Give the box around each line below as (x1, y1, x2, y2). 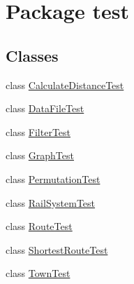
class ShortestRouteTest (6, 242, 108, 257)
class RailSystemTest (6, 195, 96, 210)
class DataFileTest (6, 101, 84, 116)
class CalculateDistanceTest (6, 77, 124, 92)
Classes (6, 44, 59, 66)
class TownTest (6, 266, 70, 280)
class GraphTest (6, 148, 74, 163)
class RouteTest (6, 219, 73, 234)
